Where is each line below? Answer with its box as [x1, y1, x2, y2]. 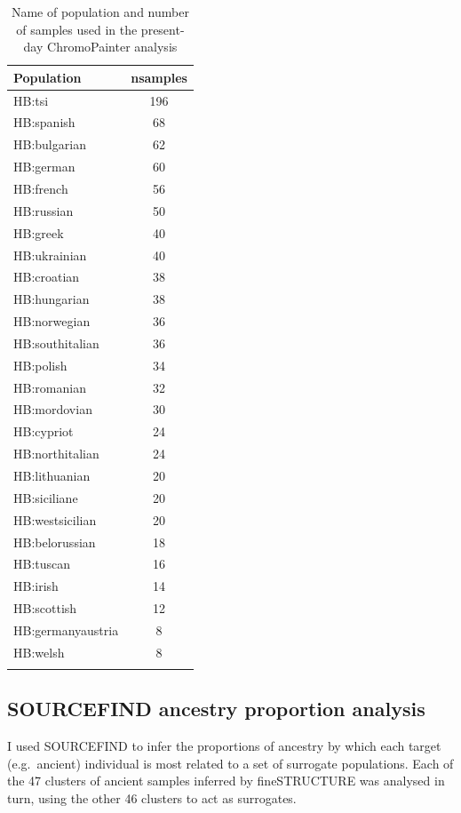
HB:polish [13, 355, 68, 374]
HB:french [13, 179, 68, 197]
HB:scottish [13, 599, 77, 618]
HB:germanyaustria [13, 620, 119, 639]
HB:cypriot [13, 422, 74, 441]
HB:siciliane [13, 488, 78, 506]
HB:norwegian [13, 312, 91, 331]
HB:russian [13, 201, 74, 219]
